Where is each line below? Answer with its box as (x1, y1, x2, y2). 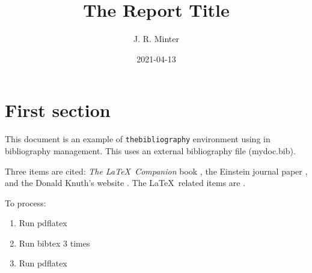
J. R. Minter (133, 32, 179, 45)
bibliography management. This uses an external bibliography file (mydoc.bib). (5, 144, 296, 157)
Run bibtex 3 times (19, 236, 90, 249)
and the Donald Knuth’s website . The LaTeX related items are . (5, 176, 246, 189)
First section (5, 98, 111, 122)
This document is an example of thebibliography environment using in (5, 133, 271, 145)
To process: (5, 196, 46, 209)
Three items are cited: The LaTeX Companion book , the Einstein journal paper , (5, 164, 308, 177)
